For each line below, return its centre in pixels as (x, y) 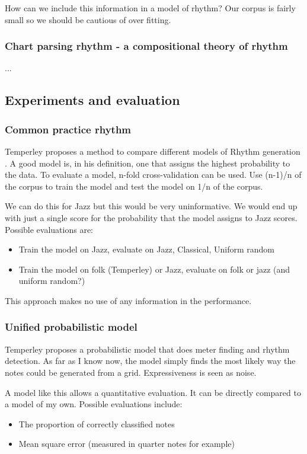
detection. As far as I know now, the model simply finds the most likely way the (150, 361)
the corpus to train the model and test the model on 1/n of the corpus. (134, 186)
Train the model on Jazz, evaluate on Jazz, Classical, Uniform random (146, 249)
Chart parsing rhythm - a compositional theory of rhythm (146, 46)
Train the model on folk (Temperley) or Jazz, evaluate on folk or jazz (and (154, 269)
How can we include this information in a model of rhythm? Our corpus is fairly (150, 8)
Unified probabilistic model (71, 327)
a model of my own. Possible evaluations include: (94, 404)
